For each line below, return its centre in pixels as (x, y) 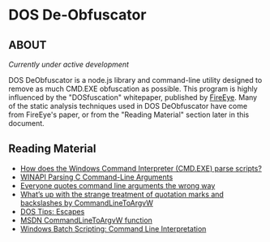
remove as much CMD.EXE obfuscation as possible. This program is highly (133, 89)
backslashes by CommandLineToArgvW (87, 203)
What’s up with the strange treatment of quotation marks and (122, 194)
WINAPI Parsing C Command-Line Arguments (96, 177)
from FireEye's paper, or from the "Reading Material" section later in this (129, 115)
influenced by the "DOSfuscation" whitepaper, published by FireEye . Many (133, 97)
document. (26, 123)
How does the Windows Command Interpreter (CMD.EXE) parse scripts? (141, 168)
